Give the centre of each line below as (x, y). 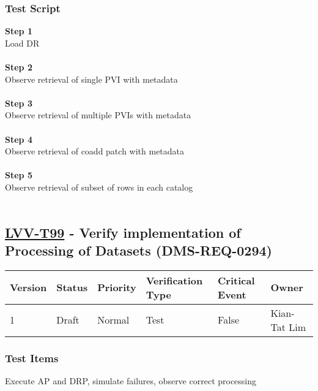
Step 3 (19, 103)
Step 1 (19, 31)
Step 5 (19, 175)
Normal (113, 320)
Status (72, 287)
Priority (117, 287)
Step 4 (19, 139)
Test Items (32, 358)
